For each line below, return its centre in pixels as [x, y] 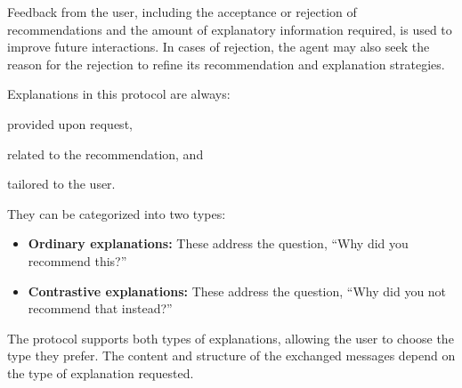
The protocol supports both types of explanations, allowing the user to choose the [231, 338]
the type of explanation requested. [101, 372]
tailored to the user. [61, 184]
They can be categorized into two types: [117, 213]
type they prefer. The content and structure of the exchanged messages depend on [231, 356]
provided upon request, [70, 123]
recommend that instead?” [100, 308]
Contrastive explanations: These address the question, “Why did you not [237, 291]
